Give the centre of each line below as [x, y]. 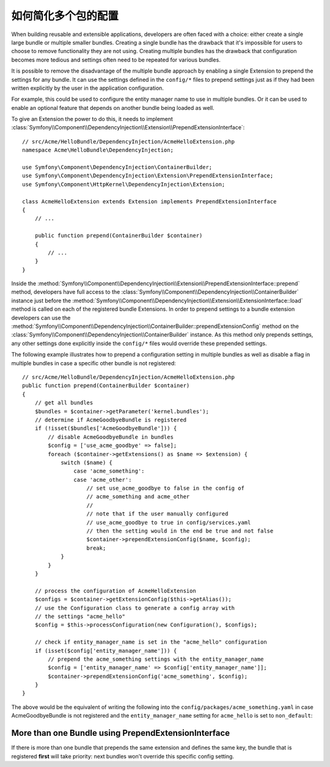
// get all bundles [64, 403]
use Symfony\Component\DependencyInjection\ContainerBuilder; [117, 167]
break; [96, 548]
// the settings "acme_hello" [80, 616]
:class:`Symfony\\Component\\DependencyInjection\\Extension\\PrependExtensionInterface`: [128, 128]
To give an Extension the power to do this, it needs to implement [92, 119]
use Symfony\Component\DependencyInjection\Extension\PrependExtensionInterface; [148, 176]
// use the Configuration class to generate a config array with [135, 608]
